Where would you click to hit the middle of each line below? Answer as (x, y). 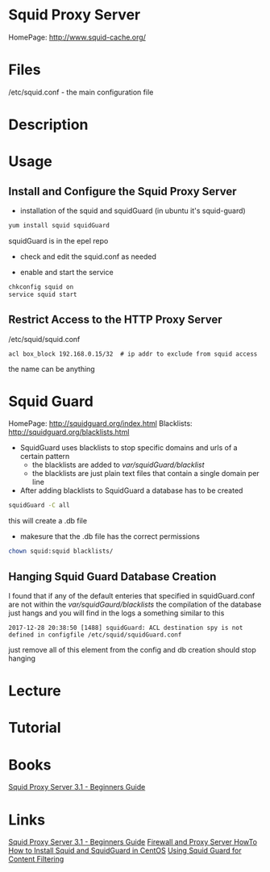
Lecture (35, 691)
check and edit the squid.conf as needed (88, 257)
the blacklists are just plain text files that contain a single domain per (145, 474)
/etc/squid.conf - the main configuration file (81, 92)
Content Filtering (36, 859)
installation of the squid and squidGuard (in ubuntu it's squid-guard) (133, 211)
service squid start (43, 294)
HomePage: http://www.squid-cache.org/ (77, 37)
